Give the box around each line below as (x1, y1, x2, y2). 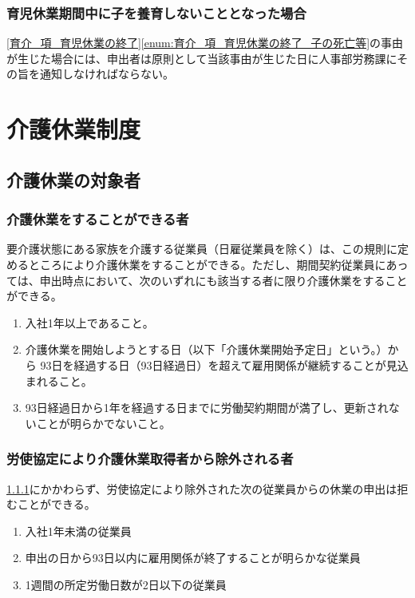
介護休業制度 (6, 113, 141, 145)
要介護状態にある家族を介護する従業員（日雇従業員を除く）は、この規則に (6, 240, 397, 257)
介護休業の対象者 (6, 167, 140, 192)
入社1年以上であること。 (25, 314, 154, 331)
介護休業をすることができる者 (6, 209, 189, 229)
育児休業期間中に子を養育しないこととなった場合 (6, 2, 306, 22)
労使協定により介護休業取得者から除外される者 (6, 449, 294, 469)
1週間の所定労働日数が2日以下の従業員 (25, 576, 227, 592)
